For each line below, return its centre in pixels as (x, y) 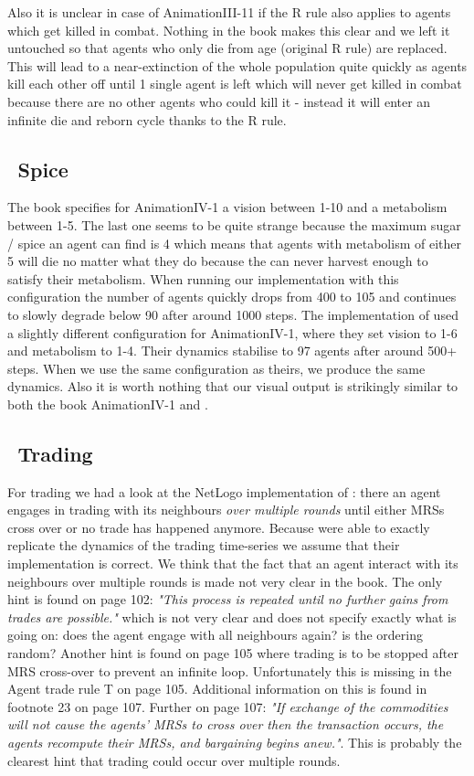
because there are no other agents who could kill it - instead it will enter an (219, 101)
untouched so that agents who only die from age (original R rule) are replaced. (227, 48)
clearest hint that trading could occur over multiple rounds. (174, 760)
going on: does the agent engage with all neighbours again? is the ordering (215, 635)
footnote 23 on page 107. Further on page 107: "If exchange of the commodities (228, 706)
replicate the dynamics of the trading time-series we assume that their (204, 545)
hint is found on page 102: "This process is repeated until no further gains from (228, 599)
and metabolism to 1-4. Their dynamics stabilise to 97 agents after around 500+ (232, 351)
